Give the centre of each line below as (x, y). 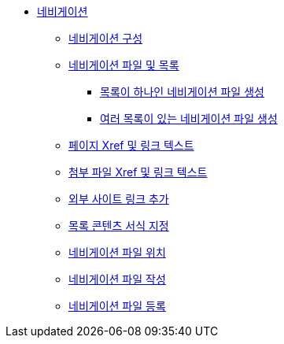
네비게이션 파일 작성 (117, 279)
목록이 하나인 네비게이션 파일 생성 (182, 92)
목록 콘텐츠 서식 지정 (119, 226)
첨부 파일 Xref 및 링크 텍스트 (138, 172)
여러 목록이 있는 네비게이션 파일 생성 (189, 118)
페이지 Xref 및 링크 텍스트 (131, 145)
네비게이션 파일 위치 (117, 252)
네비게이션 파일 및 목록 (124, 65)
